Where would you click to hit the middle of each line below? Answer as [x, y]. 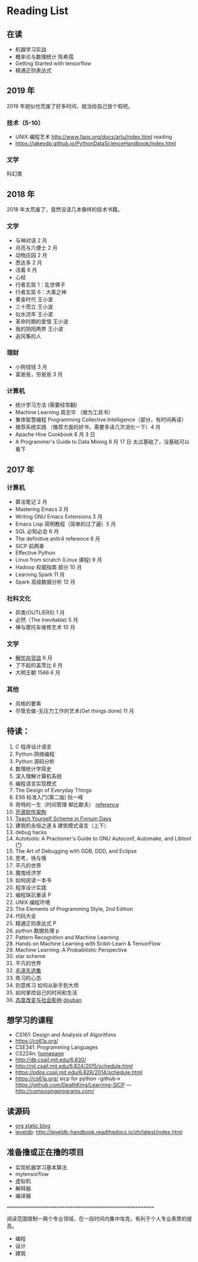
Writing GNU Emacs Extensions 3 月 [59, 516]
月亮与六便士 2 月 [36, 248]
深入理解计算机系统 [38, 776]
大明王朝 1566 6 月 [38, 673]
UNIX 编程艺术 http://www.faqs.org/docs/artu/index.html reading [93, 137]
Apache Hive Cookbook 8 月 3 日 [55, 434]
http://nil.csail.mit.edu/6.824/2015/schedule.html [74, 1066]
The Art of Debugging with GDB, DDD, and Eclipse [76, 851]
